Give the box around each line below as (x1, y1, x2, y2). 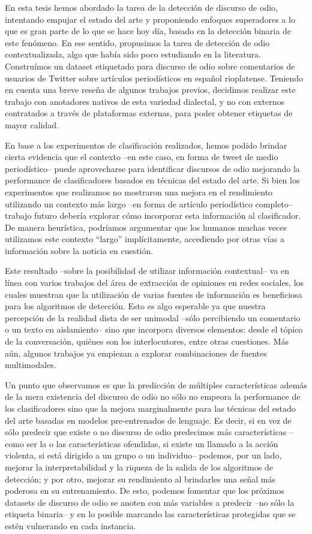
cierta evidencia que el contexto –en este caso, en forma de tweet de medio (5, 150, 278, 163)
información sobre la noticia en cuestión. (5, 244, 154, 257)
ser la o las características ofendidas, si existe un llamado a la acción (26, 437, 278, 449)
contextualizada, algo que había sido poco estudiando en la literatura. (5, 48, 261, 61)
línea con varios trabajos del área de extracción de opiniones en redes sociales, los (5, 276, 304, 289)
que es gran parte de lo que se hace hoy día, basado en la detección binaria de (5, 25, 292, 37)
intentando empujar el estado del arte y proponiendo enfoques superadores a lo (5, 13, 295, 25)
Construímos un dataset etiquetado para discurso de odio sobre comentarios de (5, 59, 295, 72)
